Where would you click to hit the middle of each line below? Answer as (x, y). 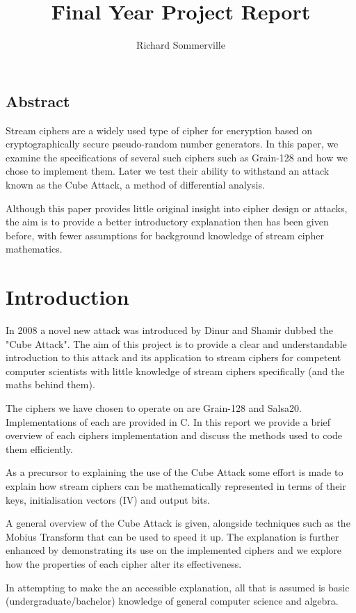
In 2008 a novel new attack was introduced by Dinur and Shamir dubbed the (169, 330)
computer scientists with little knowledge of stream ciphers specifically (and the (175, 371)
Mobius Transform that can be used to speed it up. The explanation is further (172, 536)
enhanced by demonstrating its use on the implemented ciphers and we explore (174, 550)
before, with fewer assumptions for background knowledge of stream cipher (165, 235)
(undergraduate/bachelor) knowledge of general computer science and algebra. (172, 601)
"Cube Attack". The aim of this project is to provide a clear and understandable (176, 343)
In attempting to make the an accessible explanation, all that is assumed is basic (178, 587)
